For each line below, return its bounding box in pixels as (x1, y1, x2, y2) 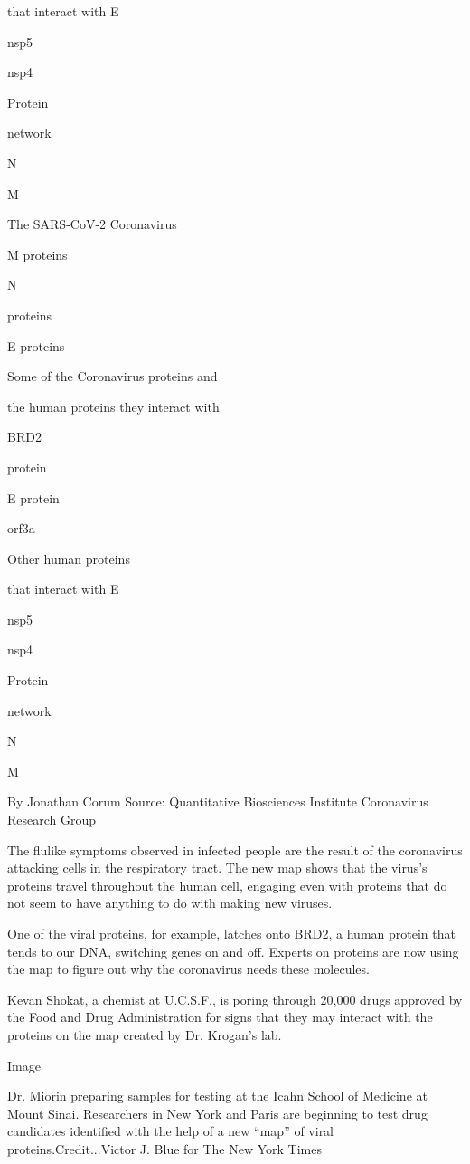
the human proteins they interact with (7, 396, 220, 415)
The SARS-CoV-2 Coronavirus (7, 215, 177, 234)
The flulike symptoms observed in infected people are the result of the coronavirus (7, 840, 463, 859)
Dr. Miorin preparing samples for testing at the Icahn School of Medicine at (7, 1086, 428, 1105)
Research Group (7, 810, 97, 829)
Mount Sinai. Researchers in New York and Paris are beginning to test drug (7, 1103, 428, 1122)
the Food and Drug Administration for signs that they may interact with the (7, 1007, 433, 1026)
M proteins (7, 244, 68, 263)
